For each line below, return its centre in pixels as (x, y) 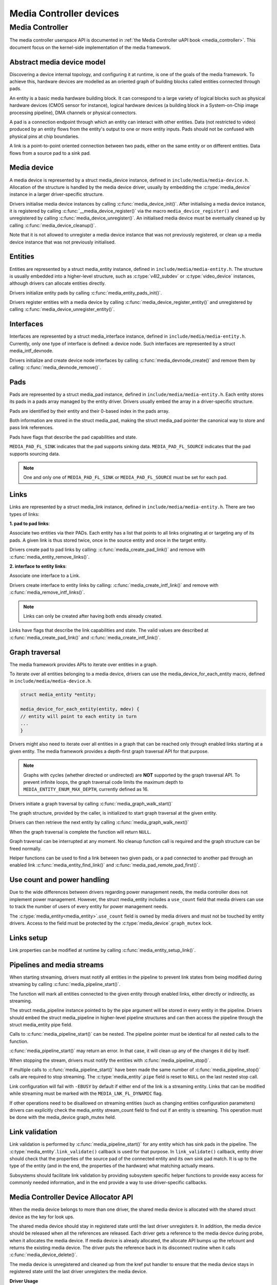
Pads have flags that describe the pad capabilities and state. (73, 437)
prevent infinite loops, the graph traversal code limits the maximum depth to (103, 782)
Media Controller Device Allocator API (71, 1197)
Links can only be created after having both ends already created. (93, 616)
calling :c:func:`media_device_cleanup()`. (53, 225)
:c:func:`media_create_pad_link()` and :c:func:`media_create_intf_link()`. (85, 637)
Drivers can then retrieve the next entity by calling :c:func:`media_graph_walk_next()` (99, 822)
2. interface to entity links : (38, 566)
